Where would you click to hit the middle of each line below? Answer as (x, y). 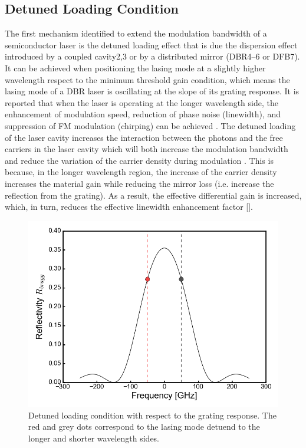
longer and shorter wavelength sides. (94, 438)
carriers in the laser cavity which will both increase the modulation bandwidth (147, 149)
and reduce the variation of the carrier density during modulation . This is (139, 160)
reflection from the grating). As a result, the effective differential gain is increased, (153, 195)
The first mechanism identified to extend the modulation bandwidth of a (136, 33)
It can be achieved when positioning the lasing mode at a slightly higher (135, 67)
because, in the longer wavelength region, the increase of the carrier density (141, 172)
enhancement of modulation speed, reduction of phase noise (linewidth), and (143, 114)
